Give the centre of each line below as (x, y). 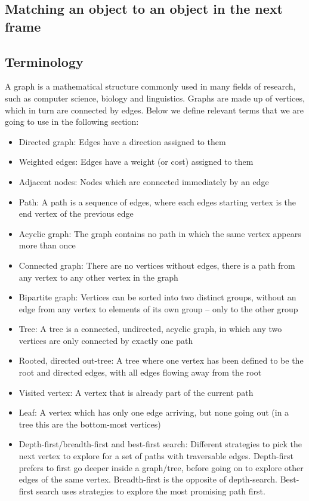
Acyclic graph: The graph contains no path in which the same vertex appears (160, 233)
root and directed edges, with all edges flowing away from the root (140, 372)
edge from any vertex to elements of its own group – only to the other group (158, 308)
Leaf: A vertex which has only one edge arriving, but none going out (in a (154, 412)
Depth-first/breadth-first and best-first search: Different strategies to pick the (160, 444)
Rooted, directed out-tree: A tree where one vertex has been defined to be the (161, 360)
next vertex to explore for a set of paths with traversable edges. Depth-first (156, 456)
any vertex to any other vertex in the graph (98, 277)
